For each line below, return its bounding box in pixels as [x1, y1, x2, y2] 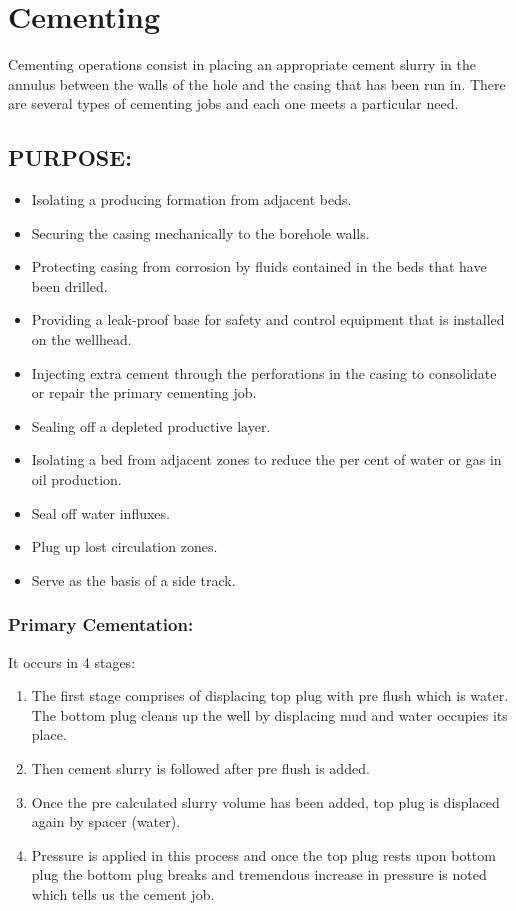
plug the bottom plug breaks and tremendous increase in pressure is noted [31, 864, 487, 885]
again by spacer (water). [31, 811, 181, 832]
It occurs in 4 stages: [8, 651, 136, 672]
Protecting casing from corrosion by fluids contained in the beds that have [31, 256, 487, 277]
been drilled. [31, 275, 108, 296]
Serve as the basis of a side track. [31, 569, 236, 590]
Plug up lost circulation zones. [31, 536, 218, 557]
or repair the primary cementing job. [31, 382, 257, 403]
